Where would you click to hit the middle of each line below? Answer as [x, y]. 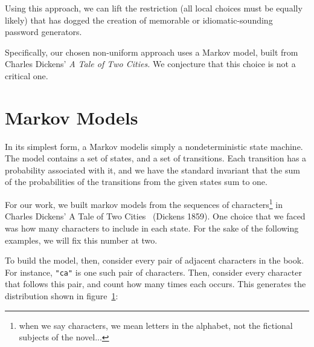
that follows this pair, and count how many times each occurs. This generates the [155, 284]
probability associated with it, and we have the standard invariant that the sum [152, 170]
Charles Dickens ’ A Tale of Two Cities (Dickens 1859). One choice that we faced [155, 216]
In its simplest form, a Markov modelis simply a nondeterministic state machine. [154, 146]
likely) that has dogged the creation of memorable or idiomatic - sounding [139, 20]
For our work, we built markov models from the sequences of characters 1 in [144, 203]
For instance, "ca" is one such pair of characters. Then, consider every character [153, 272]
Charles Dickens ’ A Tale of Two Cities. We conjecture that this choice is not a [150, 64]
